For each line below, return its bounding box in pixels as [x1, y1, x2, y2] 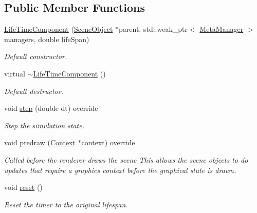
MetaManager [199, 24, 244, 34]
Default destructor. [4, 85, 64, 96]
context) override [81, 137, 135, 148]
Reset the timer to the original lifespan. [4, 199, 128, 209]
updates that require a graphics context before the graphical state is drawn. [4, 164, 236, 175]
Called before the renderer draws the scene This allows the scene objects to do [4, 154, 248, 165]
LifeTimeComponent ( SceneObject [4, 24, 113, 34]
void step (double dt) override [4, 103, 98, 113]
